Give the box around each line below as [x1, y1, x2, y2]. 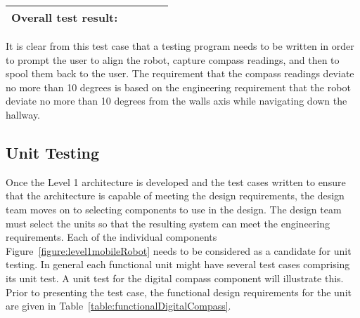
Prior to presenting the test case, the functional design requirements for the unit [6, 284, 352, 299]
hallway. [6, 107, 41, 121]
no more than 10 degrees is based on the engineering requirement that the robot [6, 79, 351, 94]
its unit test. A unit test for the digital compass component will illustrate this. [6, 270, 344, 285]
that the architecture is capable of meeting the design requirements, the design [6, 188, 345, 203]
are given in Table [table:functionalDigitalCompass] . [6, 298, 231, 313]
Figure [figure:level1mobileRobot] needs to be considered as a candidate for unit [6, 243, 352, 258]
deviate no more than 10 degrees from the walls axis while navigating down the [6, 93, 347, 108]
